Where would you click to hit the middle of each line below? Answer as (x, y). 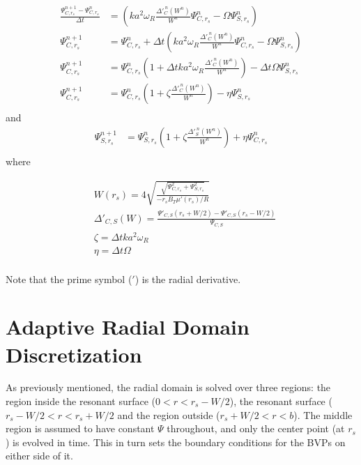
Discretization (74, 354)
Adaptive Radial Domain (128, 327)
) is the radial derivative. (188, 279)
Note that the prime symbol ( (69, 279)
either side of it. (39, 456)
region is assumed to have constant (80, 428)
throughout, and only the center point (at (256, 428)
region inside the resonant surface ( (81, 401)
